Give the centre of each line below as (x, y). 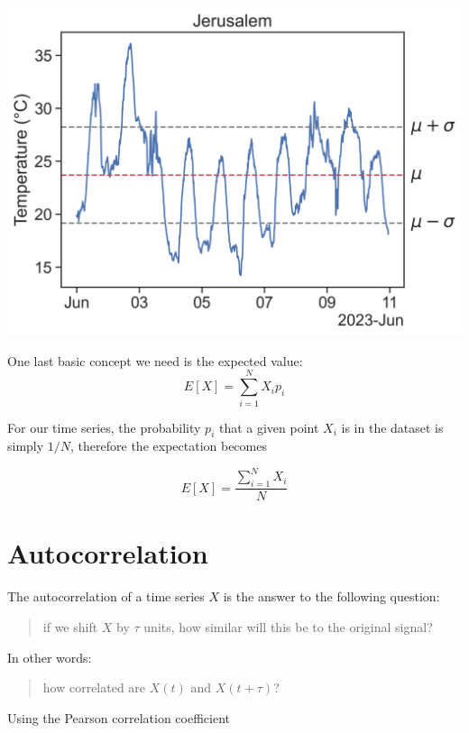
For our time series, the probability (104, 427)
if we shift (70, 626)
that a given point (269, 427)
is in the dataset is (392, 427)
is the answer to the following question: (331, 596)
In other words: (50, 657)
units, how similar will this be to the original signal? (288, 626)
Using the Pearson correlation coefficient (119, 717)
